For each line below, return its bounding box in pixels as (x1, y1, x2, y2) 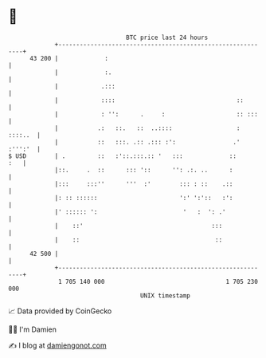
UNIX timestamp (139, 291, 191, 300)
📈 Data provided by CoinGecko (8, 306, 112, 316)
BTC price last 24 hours (126, 33, 209, 41)
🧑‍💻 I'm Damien (8, 325, 57, 334)
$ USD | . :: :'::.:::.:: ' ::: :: (8, 151, 237, 160)
